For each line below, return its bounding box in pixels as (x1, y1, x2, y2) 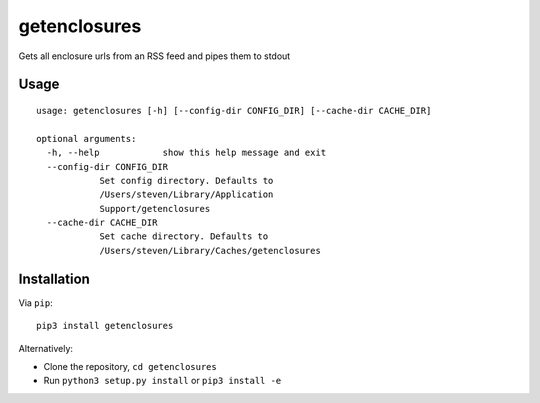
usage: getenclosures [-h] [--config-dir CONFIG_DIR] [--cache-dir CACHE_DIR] (36, 105, 432, 116)
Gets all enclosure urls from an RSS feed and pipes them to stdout (18, 50, 291, 62)
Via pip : (18, 296, 54, 309)
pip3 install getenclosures (36, 320, 174, 332)
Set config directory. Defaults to (99, 175, 274, 186)
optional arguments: (36, 133, 137, 144)
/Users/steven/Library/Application (99, 189, 274, 200)
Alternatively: (18, 342, 74, 354)
